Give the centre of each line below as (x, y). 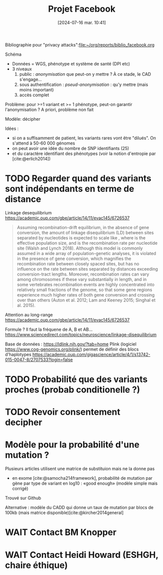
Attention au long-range (29, 315)
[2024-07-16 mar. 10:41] (82, 22)
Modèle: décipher (23, 119)
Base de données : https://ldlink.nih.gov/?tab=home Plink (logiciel (71, 344)
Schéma (13, 54)
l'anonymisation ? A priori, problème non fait (49, 109)
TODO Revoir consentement (63, 412)
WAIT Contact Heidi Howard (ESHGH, (82, 555)
